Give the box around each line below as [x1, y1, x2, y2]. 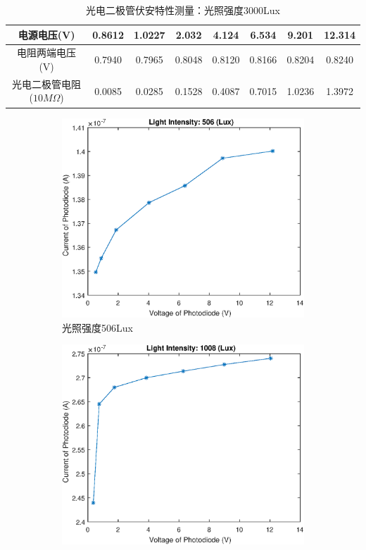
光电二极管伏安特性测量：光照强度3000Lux [86, 3, 280, 17]
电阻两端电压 [17, 45, 77, 60]
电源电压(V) [18, 27, 75, 42]
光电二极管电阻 [12, 76, 82, 91]
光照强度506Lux [62, 320, 133, 335]
